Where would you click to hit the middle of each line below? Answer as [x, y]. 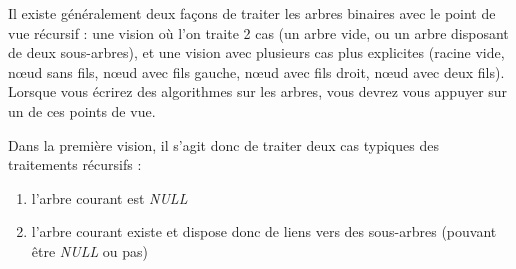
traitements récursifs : [75, 164]
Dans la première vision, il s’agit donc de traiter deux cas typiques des [223, 144]
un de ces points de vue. [82, 110]
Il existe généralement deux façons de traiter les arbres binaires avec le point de [252, 13]
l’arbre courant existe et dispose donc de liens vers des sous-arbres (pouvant [264, 231]
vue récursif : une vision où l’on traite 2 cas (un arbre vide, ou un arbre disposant [258, 32]
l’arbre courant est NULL [109, 197]
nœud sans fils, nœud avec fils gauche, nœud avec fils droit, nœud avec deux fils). [256, 71]
